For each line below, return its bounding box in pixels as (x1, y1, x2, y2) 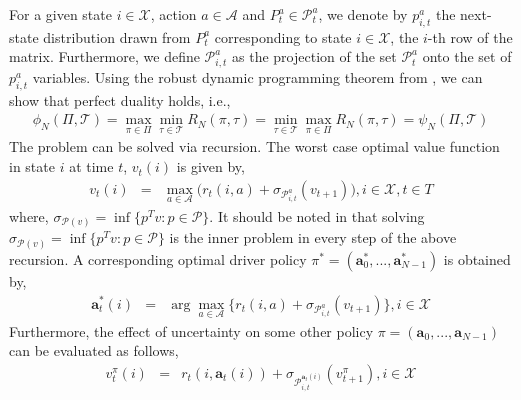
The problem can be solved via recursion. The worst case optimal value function (9, 136, 500, 157)
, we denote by (318, 4, 408, 24)
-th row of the (427, 26, 513, 47)
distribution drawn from (43, 26, 191, 47)
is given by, (176, 156, 245, 177)
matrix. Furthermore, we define (9, 46, 200, 67)
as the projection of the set (232, 46, 397, 67)
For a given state (9, 4, 112, 24)
